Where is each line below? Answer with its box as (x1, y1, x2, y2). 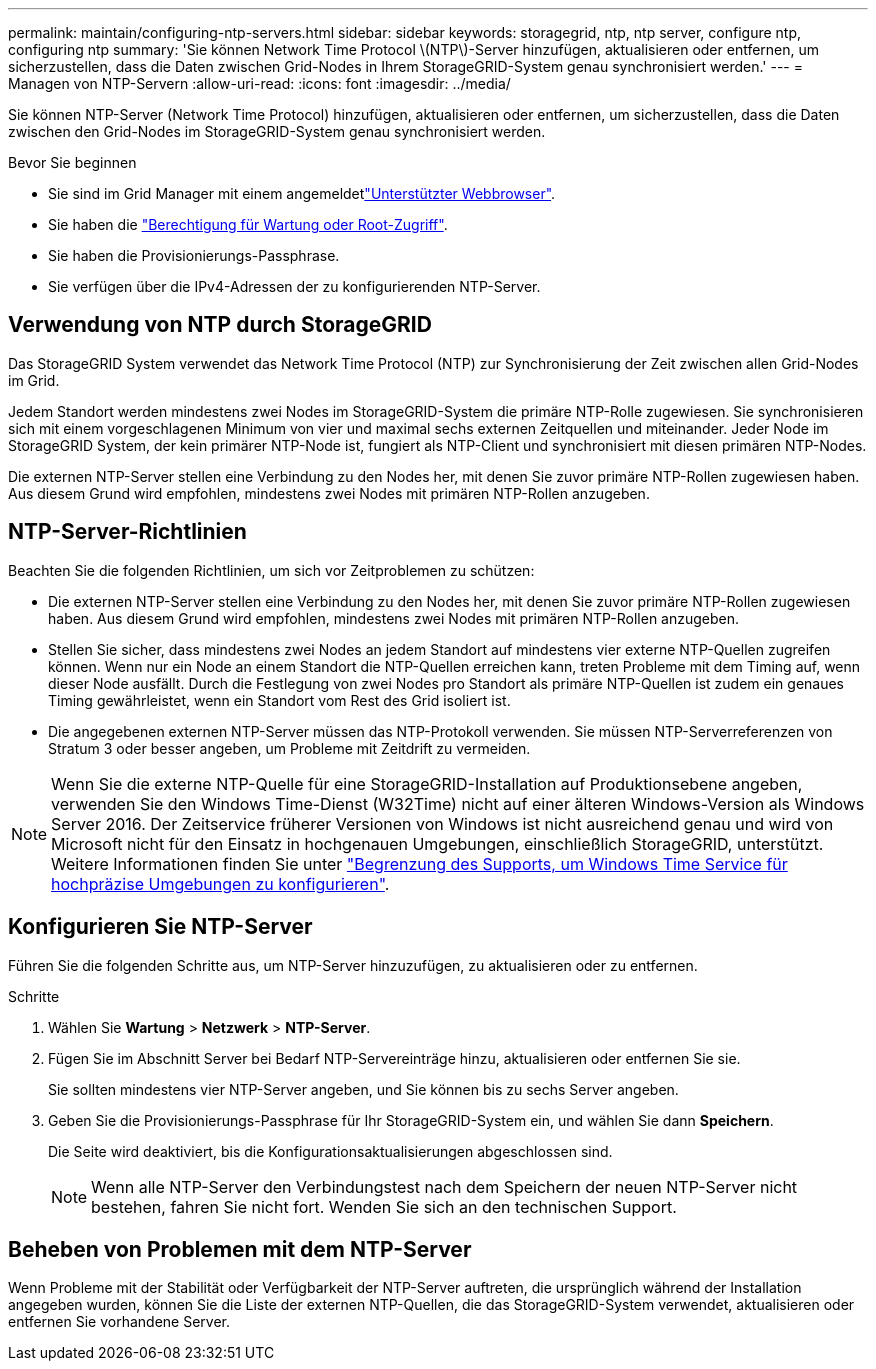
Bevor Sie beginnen (8, 154, 137, 171)
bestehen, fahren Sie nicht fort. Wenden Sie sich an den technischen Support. (91, 1196, 677, 1217)
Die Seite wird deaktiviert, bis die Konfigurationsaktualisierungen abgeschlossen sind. (48, 1142, 613, 1160)
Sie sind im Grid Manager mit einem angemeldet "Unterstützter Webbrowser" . (48, 185, 556, 202)
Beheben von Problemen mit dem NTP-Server (8, 1236, 472, 1262)
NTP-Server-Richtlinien (8, 519, 247, 545)
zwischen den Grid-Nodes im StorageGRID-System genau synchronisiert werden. (8, 123, 546, 140)
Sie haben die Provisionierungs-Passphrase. (48, 247, 340, 264)
